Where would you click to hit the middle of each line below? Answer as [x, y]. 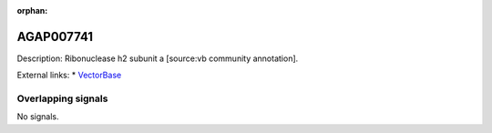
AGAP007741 [55, 36]
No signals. [38, 117]
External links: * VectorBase [69, 75]
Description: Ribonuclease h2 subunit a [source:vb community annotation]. [158, 58]
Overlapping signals [62, 98]
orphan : [32, 10]
